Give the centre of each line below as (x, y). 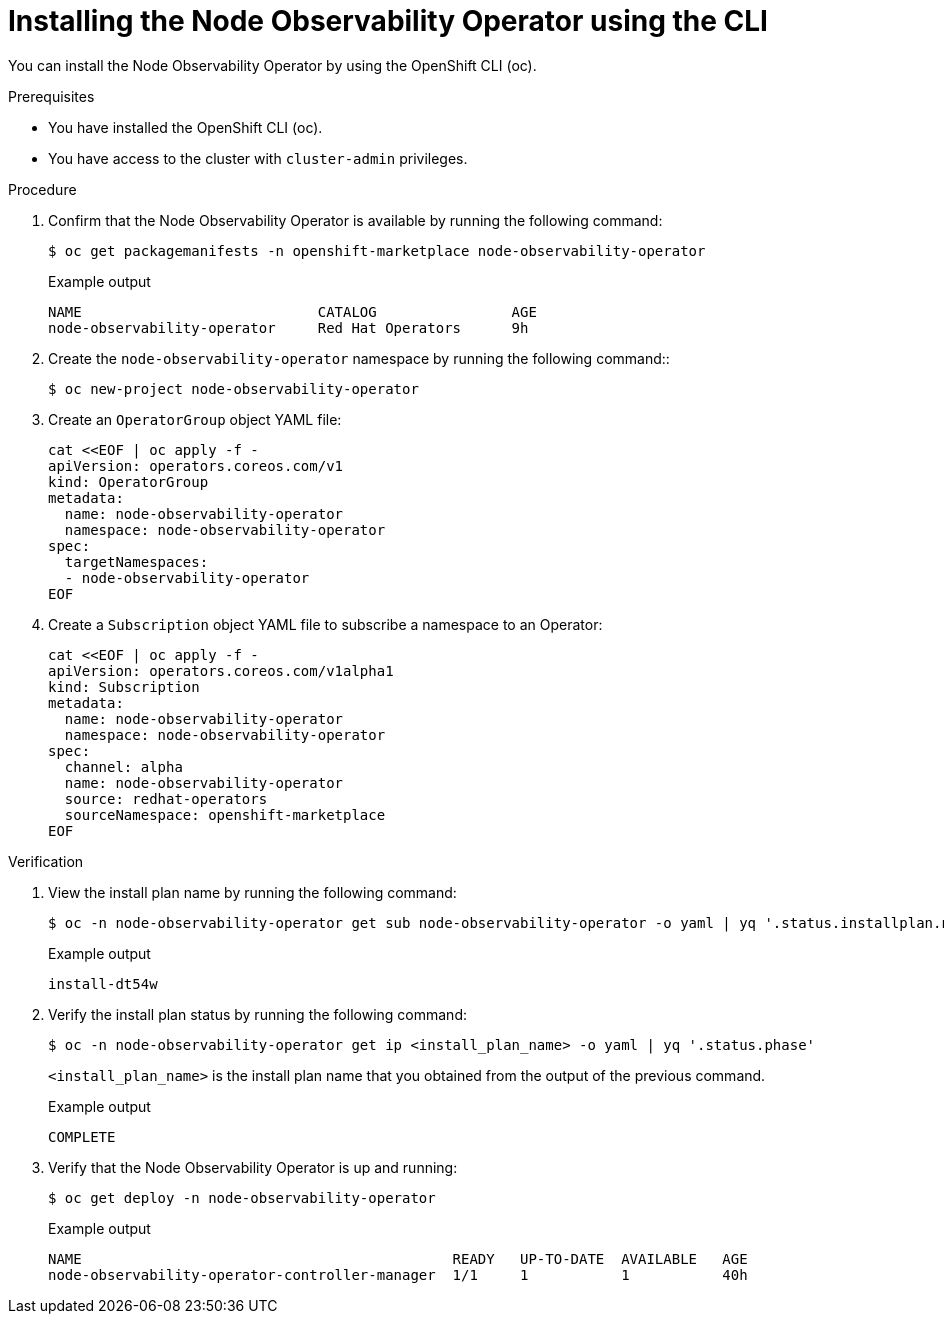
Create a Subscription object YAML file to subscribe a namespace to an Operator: (325, 624)
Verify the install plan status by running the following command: (257, 1014)
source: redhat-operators (166, 798)
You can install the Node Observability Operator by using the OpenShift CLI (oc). (272, 65)
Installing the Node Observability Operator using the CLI (388, 21)
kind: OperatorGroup (128, 481)
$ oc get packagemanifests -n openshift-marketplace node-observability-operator (377, 250)
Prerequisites (51, 96)
